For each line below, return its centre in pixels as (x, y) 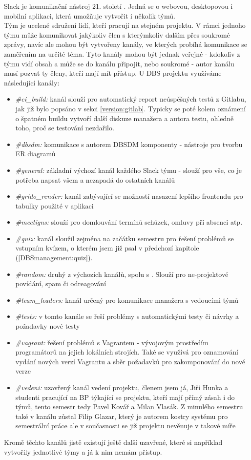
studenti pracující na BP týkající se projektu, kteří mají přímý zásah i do (125, 397)
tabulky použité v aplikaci (54, 205)
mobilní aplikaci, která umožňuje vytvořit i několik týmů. (90, 15)
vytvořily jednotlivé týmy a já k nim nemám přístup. (83, 451)
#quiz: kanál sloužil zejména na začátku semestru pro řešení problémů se (125, 238)
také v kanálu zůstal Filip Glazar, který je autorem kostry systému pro (122, 416)
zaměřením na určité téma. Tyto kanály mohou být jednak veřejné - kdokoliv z (122, 53)
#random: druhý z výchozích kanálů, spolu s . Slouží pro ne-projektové (122, 274)
